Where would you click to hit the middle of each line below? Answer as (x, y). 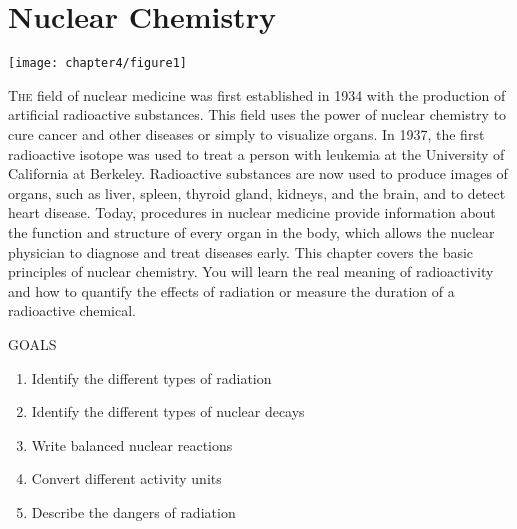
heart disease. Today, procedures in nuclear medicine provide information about (252, 212)
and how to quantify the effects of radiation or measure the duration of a (231, 290)
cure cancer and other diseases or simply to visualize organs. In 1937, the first (246, 133)
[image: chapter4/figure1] (97, 63)
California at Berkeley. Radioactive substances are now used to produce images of (258, 173)
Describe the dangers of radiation (133, 511)
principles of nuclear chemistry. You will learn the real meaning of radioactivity (251, 271)
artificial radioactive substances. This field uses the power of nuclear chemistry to (257, 114)
